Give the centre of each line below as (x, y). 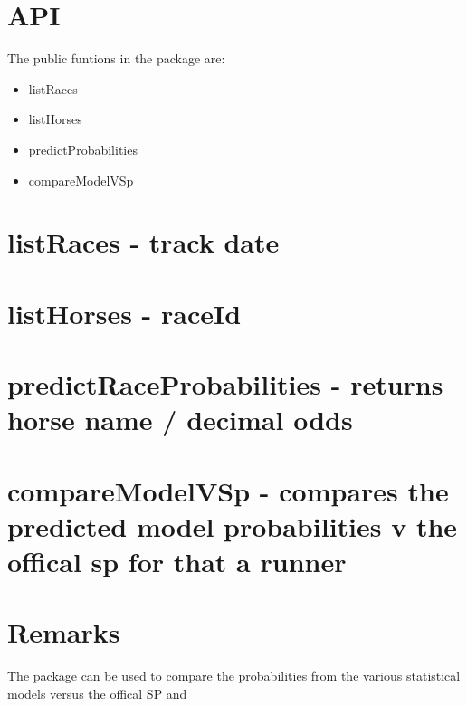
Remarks (64, 632)
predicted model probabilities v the (233, 525)
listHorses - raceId (124, 313)
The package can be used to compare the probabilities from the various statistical (234, 676)
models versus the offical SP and (97, 693)
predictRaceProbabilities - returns (225, 384)
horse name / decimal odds (180, 420)
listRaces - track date (143, 242)
